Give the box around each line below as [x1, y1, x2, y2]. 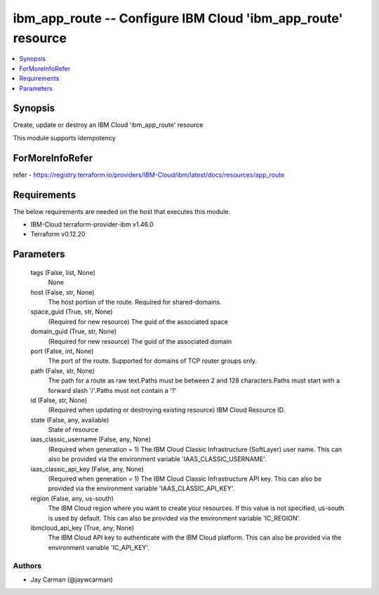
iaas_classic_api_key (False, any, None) [30, 464, 144, 473]
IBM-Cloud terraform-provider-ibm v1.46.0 [30, 220, 154, 229]
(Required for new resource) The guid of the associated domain [48, 337, 232, 345]
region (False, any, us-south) [30, 494, 114, 502]
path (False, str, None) [30, 366, 95, 375]
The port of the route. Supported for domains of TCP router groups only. [48, 356, 258, 365]
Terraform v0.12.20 [30, 230, 86, 239]
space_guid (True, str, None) [30, 307, 113, 316]
